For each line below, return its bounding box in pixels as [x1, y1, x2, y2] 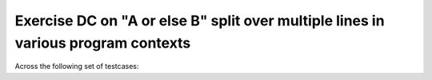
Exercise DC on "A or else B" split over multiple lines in [14, 12, 385, 29]
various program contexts [14, 34, 191, 51]
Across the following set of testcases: [14, 62, 139, 71]
